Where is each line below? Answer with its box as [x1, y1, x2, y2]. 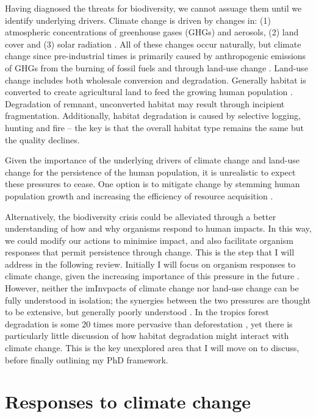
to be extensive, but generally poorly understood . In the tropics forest [5, 305, 269, 318]
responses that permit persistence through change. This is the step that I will [5, 246, 295, 258]
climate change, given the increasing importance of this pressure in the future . [5, 269, 300, 282]
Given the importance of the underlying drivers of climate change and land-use [5, 154, 300, 166]
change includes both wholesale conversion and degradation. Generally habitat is [5, 73, 306, 86]
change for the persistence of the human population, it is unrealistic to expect [5, 165, 296, 178]
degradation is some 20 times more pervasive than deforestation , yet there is [5, 317, 293, 330]
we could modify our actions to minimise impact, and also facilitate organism [5, 233, 293, 246]
